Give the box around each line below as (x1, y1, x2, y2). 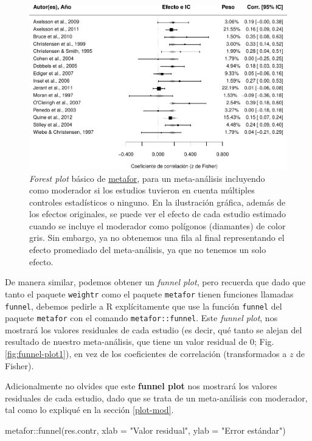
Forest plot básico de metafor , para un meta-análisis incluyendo (29, 172, 265, 184)
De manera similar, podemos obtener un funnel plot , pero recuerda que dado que (5, 276, 306, 288)
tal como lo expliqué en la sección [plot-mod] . (5, 403, 174, 416)
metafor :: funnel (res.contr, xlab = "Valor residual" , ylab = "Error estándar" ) (5, 423, 286, 436)
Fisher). (5, 359, 34, 372)
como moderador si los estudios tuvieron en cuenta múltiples (29, 184, 255, 196)
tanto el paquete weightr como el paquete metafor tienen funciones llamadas (5, 287, 294, 300)
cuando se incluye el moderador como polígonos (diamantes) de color (29, 219, 286, 232)
